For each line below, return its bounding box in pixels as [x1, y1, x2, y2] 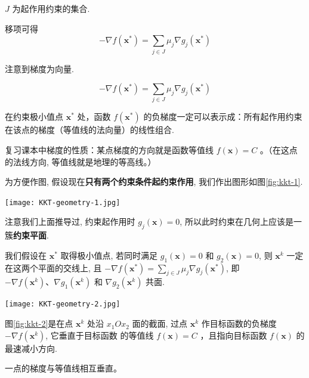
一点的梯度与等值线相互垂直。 [5, 362, 122, 374]
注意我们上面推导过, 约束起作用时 [5, 215, 135, 228]
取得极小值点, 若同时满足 [60, 249, 158, 261]
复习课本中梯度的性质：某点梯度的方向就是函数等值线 [5, 144, 214, 156]
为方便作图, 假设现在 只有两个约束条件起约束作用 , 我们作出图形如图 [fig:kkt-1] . [5, 175, 303, 188]
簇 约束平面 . [5, 229, 49, 241]
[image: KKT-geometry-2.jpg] [5, 300, 120, 309]
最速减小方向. [5, 342, 57, 354]
